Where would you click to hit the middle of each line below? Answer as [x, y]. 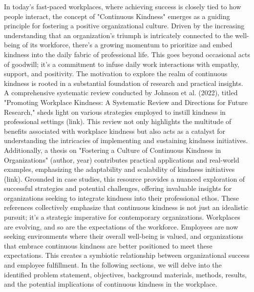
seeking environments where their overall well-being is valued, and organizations [124, 236]
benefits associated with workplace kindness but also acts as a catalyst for [115, 131]
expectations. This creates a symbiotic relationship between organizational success [127, 255]
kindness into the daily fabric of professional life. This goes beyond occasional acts [127, 54]
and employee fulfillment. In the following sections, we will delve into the [113, 265]
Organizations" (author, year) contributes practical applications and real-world [122, 159]
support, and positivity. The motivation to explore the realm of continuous [116, 73]
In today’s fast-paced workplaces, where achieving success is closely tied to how [123, 6]
